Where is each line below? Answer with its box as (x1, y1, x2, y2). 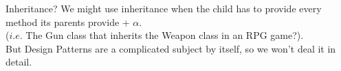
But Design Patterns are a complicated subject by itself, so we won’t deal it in (5, 41, 336, 55)
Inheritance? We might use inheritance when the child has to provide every (5, 1, 322, 15)
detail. (5, 55, 32, 69)
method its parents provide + (5, 14, 130, 29)
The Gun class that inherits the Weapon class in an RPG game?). (25, 28, 304, 42)
